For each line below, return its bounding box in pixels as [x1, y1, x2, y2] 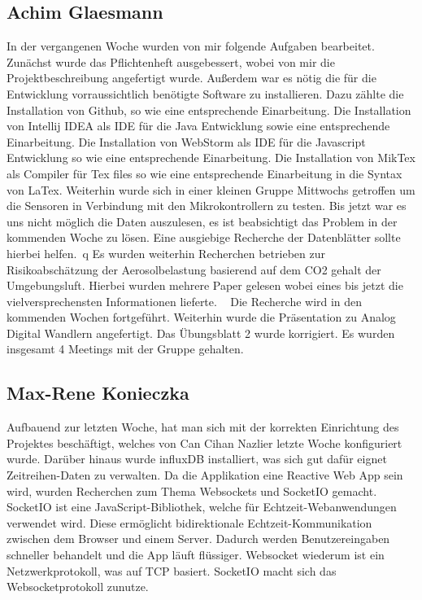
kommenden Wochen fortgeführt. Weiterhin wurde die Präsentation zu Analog [7, 309, 396, 326]
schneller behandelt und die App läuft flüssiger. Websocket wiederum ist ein [7, 546, 385, 563]
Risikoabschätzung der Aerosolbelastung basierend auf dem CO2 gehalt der [7, 261, 381, 278]
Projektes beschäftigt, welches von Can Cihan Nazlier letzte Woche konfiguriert [7, 434, 402, 451]
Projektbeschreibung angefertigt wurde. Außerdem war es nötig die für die [7, 69, 376, 86]
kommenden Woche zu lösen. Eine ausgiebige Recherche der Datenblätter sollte [7, 229, 401, 246]
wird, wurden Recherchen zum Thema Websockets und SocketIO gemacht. [7, 482, 377, 499]
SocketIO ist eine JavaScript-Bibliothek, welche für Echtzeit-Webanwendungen [7, 498, 397, 515]
